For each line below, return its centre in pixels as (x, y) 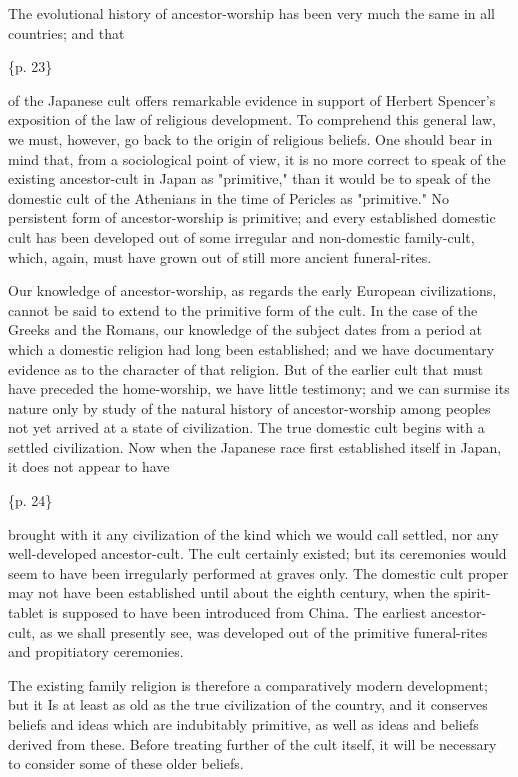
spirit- (472, 592)
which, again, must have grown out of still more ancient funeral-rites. (220, 256)
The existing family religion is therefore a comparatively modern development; (248, 684)
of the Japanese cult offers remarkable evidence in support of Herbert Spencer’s (252, 99)
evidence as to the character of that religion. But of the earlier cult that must (245, 368)
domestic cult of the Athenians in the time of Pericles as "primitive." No (229, 197)
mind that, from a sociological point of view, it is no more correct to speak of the (257, 158)
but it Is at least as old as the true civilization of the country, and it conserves (248, 704)
